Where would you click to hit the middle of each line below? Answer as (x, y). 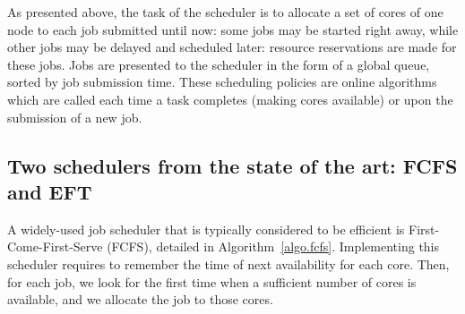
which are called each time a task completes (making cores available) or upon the (230, 99)
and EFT (50, 191)
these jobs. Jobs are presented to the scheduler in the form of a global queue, (219, 64)
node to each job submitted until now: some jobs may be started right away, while (233, 29)
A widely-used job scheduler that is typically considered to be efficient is (206, 229)
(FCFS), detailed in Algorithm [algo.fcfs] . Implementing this (273, 246)
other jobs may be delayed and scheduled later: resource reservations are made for (232, 47)
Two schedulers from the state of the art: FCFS (232, 165)
